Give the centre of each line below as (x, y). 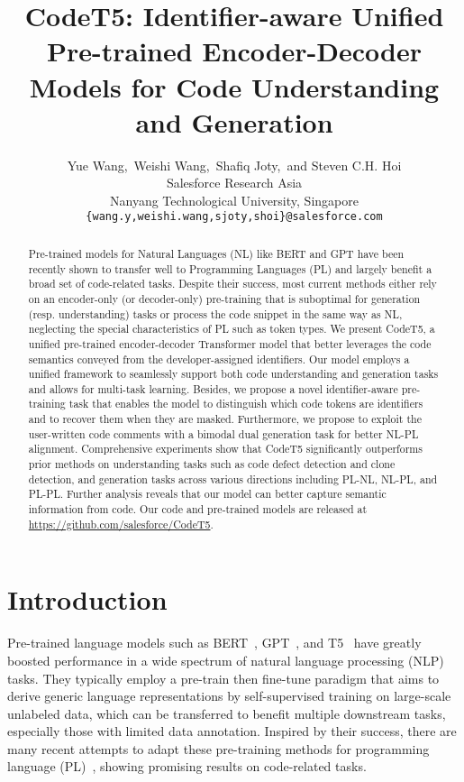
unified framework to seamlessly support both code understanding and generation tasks (233, 374)
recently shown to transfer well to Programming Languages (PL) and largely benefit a (230, 268)
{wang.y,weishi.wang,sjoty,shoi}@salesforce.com (234, 217)
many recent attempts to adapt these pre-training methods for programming (218, 748)
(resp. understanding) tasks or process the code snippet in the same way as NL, (215, 313)
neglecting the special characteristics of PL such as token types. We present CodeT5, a (232, 329)
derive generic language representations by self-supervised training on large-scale (229, 696)
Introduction (87, 599)
